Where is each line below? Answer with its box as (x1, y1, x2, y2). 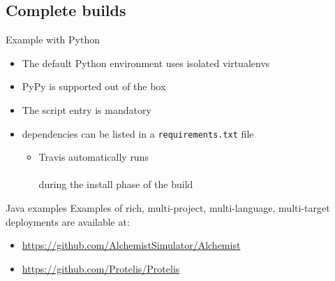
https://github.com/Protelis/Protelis (22, 261, 180, 275)
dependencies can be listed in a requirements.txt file (22, 126, 254, 140)
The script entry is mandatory (22, 102, 151, 117)
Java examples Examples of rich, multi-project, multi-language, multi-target (6, 201, 330, 215)
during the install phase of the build (38, 177, 193, 192)
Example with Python (6, 32, 100, 47)
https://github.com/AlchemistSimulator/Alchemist (22, 238, 241, 252)
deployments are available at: (6, 214, 130, 229)
